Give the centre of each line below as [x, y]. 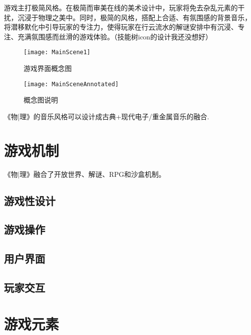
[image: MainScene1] [57, 52]
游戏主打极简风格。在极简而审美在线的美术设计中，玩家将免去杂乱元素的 [121, 7]
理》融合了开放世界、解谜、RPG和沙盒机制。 [92, 174]
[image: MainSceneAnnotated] [71, 84]
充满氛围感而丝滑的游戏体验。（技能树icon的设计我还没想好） [115, 36]
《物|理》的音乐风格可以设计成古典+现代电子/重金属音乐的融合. [107, 116]
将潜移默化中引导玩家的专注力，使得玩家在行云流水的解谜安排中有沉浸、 [121, 27]
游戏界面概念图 [48, 68]
